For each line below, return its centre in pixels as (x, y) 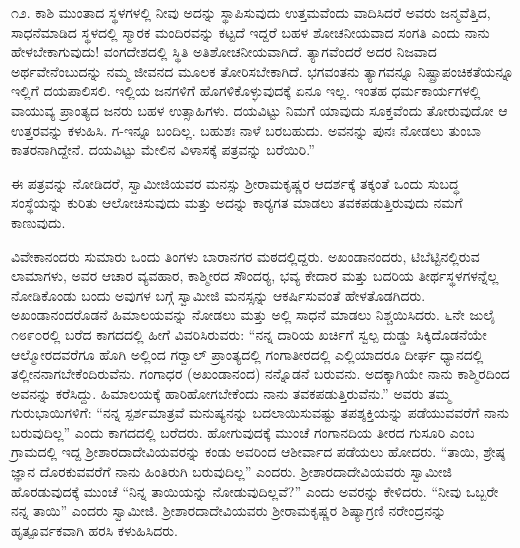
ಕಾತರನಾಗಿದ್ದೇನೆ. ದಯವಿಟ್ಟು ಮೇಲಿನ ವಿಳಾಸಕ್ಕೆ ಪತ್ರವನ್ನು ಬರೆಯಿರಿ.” (163, 149)
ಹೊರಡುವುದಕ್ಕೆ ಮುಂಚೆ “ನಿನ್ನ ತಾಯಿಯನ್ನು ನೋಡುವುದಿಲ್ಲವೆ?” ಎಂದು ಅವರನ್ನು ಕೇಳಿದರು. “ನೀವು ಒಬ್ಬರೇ (255, 490)
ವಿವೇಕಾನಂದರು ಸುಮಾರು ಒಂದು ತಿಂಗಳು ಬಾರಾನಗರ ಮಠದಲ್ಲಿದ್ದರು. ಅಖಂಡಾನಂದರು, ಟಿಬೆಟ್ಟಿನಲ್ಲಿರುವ (245, 255)
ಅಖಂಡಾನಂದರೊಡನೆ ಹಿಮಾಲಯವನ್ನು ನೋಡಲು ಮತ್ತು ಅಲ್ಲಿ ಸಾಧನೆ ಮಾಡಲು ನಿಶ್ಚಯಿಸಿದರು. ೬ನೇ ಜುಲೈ (253, 314)
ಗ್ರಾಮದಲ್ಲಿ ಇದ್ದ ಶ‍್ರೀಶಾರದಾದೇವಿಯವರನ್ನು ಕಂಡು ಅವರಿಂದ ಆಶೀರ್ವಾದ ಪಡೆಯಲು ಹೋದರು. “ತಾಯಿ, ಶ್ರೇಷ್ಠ (258, 451)
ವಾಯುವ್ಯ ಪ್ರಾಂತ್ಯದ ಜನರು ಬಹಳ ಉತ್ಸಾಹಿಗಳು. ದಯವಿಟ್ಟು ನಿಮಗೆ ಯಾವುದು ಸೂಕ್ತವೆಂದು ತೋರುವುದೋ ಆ (259, 109)
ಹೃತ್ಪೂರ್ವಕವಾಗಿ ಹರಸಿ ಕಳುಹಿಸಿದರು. (94, 529)
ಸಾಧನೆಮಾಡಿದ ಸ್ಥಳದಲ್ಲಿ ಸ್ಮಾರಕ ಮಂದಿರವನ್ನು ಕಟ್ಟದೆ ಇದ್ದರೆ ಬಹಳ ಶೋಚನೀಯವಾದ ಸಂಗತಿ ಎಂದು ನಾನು (250, 31)
